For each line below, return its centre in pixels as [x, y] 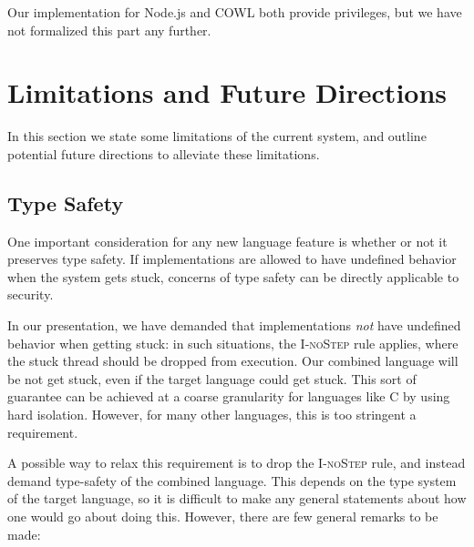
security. [31, 294]
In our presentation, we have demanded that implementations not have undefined [234, 325]
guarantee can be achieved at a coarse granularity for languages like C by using [229, 396]
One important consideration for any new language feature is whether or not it [227, 241]
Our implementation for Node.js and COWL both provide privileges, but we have [235, 12]
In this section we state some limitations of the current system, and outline [217, 136]
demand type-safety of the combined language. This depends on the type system [232, 480]
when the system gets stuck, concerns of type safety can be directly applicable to [233, 276]
